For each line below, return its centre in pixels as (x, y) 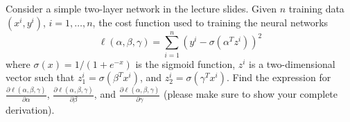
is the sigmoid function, (185, 63)
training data (316, 8)
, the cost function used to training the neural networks (210, 22)
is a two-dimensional (292, 63)
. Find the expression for (279, 77)
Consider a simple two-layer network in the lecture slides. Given (141, 8)
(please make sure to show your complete (251, 94)
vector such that (40, 77)
